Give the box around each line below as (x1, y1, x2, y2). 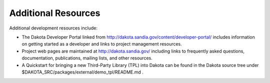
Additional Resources (9, 7, 100, 18)
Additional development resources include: (9, 25, 97, 31)
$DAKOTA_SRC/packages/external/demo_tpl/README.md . (21, 69, 143, 75)
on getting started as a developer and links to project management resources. (21, 41, 182, 47)
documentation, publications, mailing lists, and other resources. (21, 55, 152, 61)
